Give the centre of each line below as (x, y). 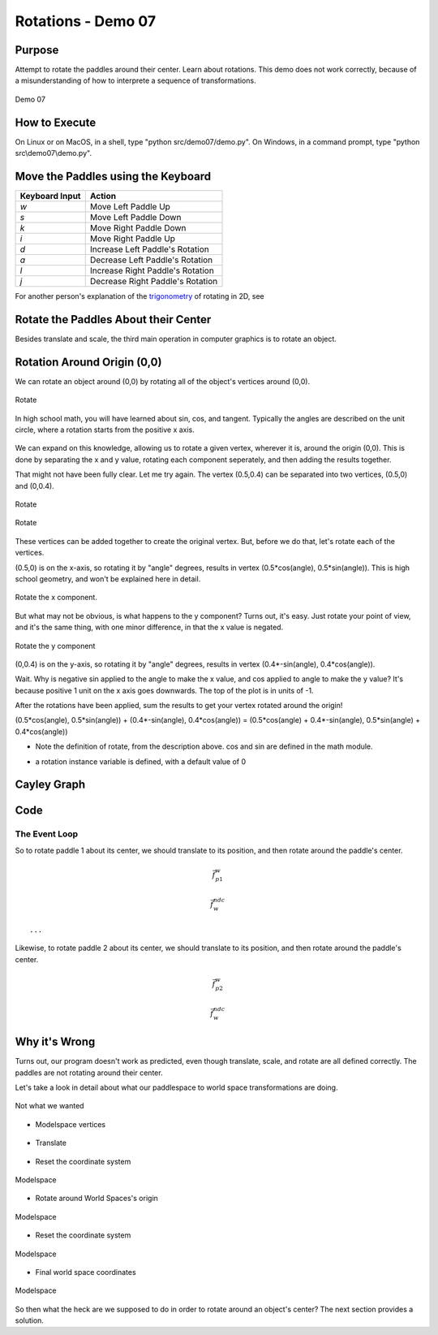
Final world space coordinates (86, 1272)
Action (103, 197)
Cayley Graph (50, 785)
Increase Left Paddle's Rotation (150, 249)
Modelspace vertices (70, 1124)
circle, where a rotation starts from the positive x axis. (105, 430)
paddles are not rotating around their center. (89, 1073)
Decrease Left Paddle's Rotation (151, 260)
